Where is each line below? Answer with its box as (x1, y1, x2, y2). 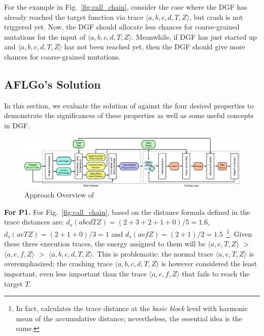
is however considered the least (161, 258, 257, 269)
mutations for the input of (4, 31, 85, 42)
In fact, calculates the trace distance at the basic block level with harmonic (16, 303, 248, 314)
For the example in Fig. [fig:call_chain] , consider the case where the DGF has (4, 2, 247, 12)
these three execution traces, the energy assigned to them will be (4, 238, 206, 249)
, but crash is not (189, 11, 243, 22)
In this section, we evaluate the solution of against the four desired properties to (4, 100, 254, 110)
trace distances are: (4, 216, 64, 227)
